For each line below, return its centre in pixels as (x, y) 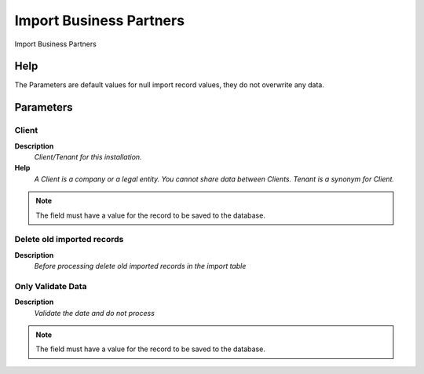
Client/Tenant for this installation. (88, 157)
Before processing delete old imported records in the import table (140, 266)
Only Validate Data (51, 286)
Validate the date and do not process (94, 313)
